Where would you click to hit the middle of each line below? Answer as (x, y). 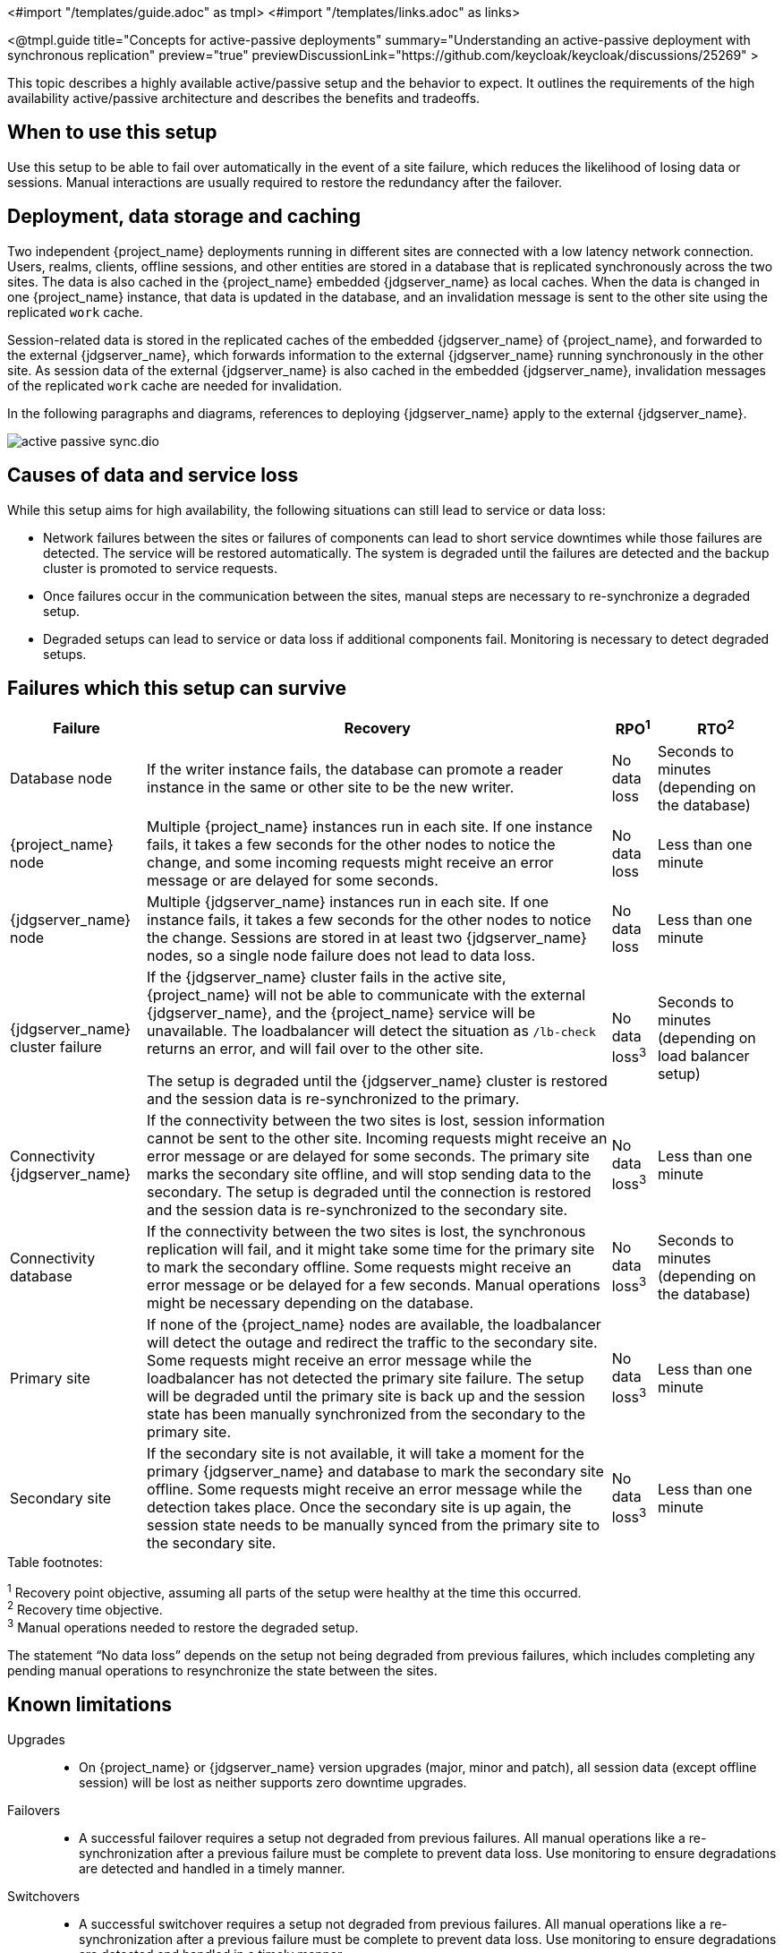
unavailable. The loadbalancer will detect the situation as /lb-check (371, 1030)
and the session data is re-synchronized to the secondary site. (357, 1209)
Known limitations (89, 1705)
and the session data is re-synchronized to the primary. (333, 1098)
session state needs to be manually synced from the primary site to (374, 1525)
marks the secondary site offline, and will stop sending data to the (369, 1174)
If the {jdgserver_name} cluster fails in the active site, (327, 976)
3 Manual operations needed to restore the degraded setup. (183, 1626)
